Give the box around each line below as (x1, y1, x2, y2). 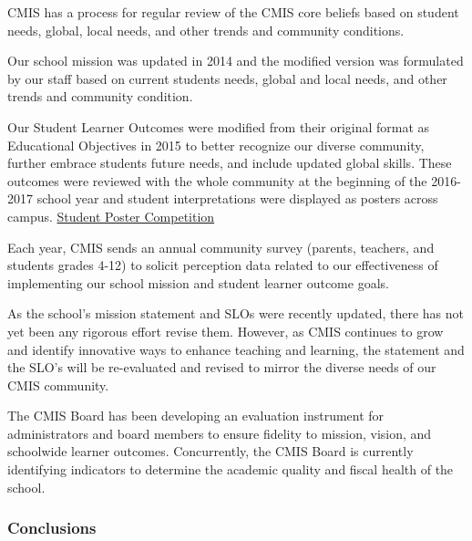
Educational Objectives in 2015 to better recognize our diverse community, (7, 135, 425, 154)
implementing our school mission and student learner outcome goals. (7, 273, 389, 292)
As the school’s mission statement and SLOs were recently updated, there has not (7, 304, 464, 323)
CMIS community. (7, 375, 109, 394)
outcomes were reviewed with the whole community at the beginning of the (7, 171, 427, 190)
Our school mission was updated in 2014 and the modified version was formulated (7, 51, 464, 70)
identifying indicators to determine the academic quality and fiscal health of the (7, 460, 454, 479)
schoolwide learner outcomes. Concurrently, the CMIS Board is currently (7, 442, 414, 461)
